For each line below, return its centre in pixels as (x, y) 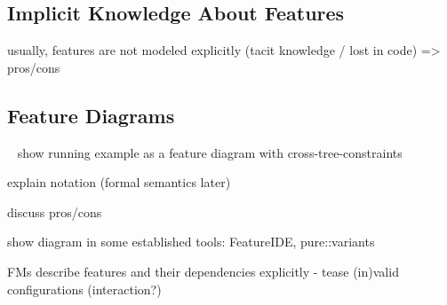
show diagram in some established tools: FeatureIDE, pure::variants (191, 242)
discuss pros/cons (55, 211)
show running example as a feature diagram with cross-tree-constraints (210, 152)
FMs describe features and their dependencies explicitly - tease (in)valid (203, 271)
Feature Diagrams (91, 115)
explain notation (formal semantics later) (119, 182)
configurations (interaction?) (84, 289)
